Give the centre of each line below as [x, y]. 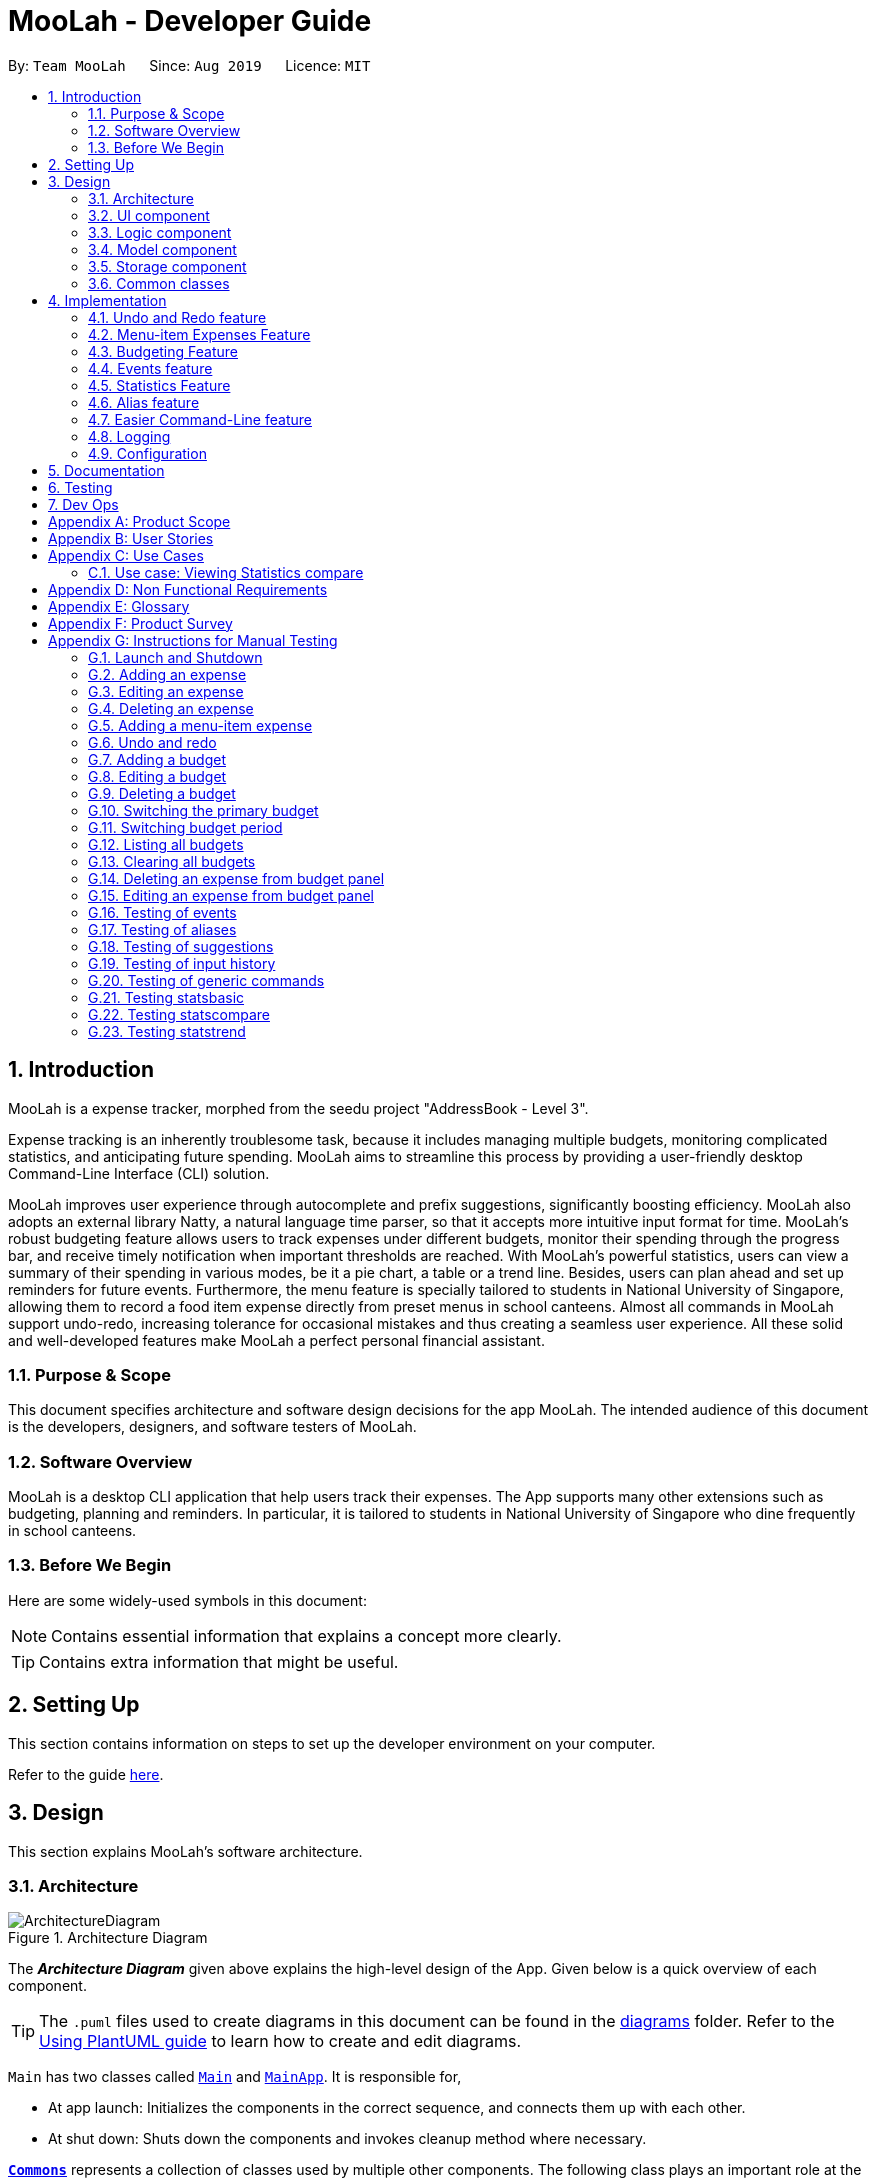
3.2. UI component [149, 215]
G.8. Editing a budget [157, 776]
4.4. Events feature [150, 368]
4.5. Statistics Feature [159, 385]
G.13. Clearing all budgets [172, 861]
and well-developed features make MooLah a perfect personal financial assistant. [276, 1340]
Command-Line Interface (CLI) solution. [139, 1173]
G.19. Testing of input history [182, 963]
